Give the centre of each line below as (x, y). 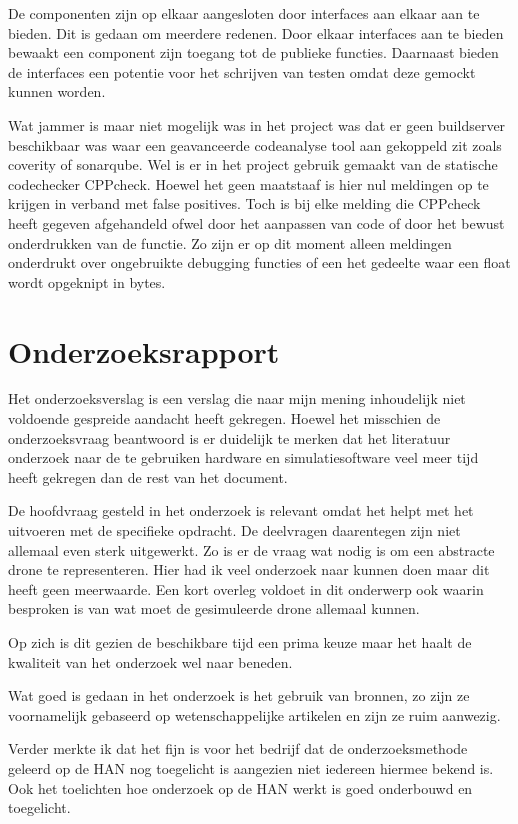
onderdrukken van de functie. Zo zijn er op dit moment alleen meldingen (230, 242)
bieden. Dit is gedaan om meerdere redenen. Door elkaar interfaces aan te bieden (256, 32)
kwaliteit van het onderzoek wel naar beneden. (150, 661)
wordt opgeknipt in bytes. (87, 281)
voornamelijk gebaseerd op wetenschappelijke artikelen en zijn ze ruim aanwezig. (254, 714)
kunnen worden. (57, 91)
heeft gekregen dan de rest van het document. (148, 476)
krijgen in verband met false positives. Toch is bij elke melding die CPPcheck (244, 203)
